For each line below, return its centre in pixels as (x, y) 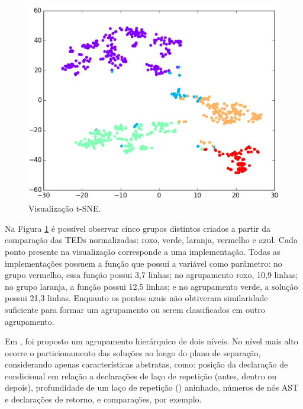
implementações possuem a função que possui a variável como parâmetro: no (144, 263)
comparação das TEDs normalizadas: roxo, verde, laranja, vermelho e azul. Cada (151, 240)
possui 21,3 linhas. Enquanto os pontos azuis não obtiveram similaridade (136, 298)
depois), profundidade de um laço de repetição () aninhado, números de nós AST (152, 387)
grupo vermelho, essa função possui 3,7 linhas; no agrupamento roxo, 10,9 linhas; (151, 275)
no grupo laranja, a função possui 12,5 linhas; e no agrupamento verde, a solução (151, 286)
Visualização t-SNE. (65, 208)
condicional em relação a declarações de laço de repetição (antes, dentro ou (141, 376)
